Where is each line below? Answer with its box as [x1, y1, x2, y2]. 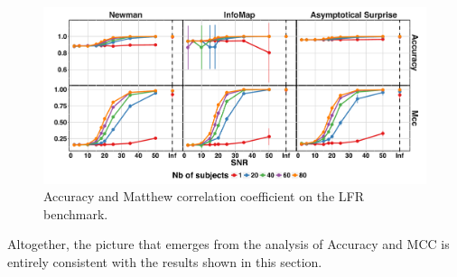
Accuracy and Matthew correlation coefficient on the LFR [43, 187, 364, 206]
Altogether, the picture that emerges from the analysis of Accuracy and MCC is [7, 235, 450, 254]
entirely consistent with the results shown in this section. [7, 253, 322, 271]
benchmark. [43, 204, 108, 223]
